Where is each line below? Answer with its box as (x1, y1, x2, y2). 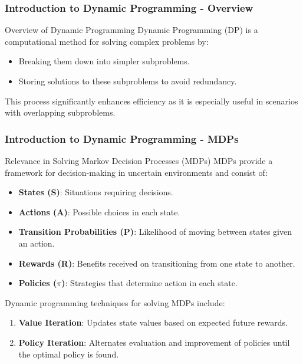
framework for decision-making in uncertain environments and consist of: (5, 166, 268, 178)
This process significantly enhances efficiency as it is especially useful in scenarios (5, 94, 298, 107)
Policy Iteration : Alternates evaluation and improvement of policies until (18, 336, 290, 348)
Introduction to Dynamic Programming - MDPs (5, 131, 239, 146)
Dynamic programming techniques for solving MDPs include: (5, 296, 225, 309)
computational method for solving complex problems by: (5, 35, 209, 47)
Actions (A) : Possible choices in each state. (18, 205, 180, 218)
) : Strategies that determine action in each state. (61, 277, 238, 289)
